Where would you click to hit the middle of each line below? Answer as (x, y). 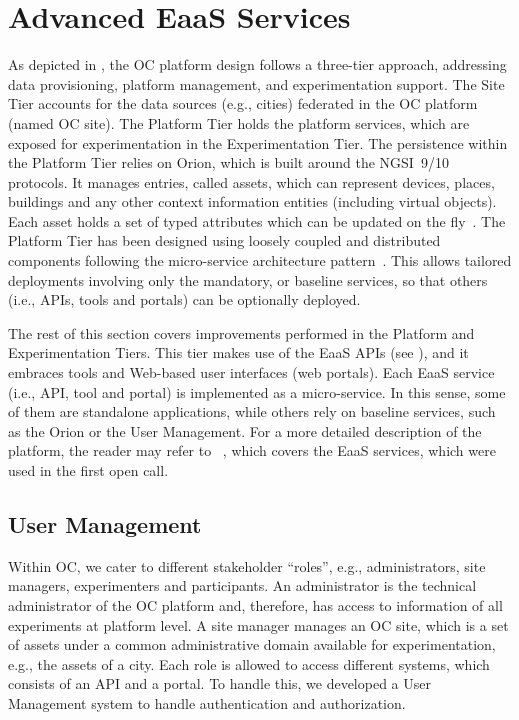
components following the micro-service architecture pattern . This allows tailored (260, 260)
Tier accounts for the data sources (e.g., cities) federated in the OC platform (243, 103)
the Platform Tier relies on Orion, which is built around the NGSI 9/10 (228, 162)
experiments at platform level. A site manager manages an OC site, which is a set (258, 624)
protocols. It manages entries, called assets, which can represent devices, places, (251, 181)
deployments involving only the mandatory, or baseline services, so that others (248, 279)
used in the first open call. (88, 470)
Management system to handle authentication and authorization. (207, 702)
